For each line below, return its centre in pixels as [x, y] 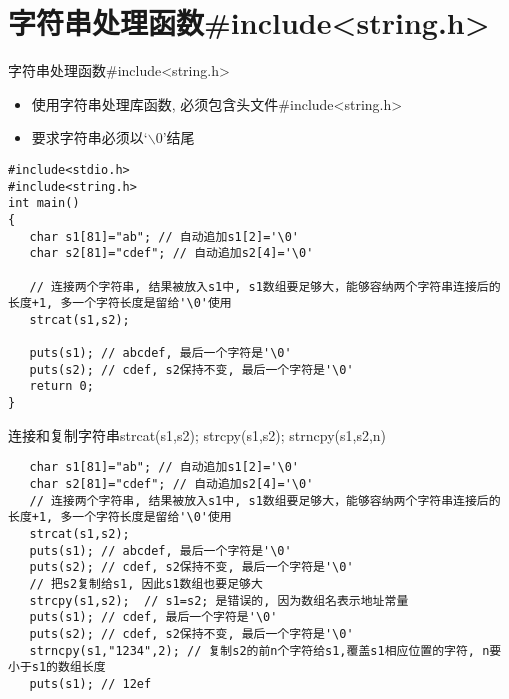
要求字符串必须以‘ [89, 137]
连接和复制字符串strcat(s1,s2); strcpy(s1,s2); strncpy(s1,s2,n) [197, 434]
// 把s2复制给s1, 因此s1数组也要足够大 [146, 583]
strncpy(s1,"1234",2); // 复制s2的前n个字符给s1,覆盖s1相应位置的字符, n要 [265, 650]
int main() [44, 203]
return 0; [61, 386]
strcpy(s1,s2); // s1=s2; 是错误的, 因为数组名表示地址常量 [219, 600]
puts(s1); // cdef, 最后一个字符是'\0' [153, 617]
